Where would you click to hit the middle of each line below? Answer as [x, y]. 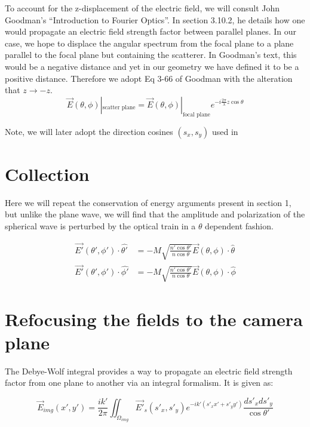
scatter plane [119, 108]
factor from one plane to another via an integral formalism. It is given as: [139, 383]
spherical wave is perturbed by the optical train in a [100, 225]
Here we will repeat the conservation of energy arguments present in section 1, [148, 202]
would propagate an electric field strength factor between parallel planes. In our [151, 31]
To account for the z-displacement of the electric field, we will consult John [142, 8]
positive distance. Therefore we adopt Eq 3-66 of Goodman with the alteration [149, 78]
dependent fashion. [239, 225]
